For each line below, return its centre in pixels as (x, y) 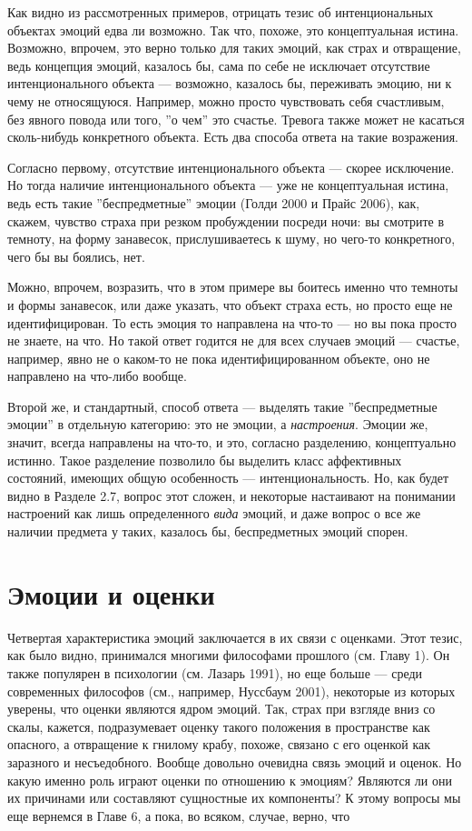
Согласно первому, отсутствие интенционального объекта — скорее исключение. (231, 167)
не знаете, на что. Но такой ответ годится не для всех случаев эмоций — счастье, (234, 340)
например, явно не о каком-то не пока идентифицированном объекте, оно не (219, 358)
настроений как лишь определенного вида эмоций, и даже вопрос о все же (214, 513)
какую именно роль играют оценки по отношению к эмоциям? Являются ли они (230, 780)
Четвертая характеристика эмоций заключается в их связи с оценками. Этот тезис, (235, 637)
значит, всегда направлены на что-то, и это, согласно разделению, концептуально (232, 442)
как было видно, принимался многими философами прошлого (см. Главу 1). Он (229, 655)
